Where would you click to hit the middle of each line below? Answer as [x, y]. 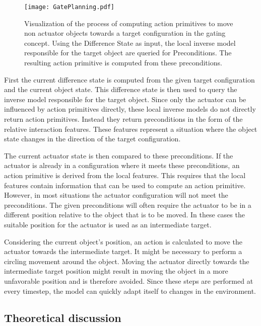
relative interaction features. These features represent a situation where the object [131, 129]
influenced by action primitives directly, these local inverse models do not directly [130, 109]
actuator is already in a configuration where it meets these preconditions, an [122, 165]
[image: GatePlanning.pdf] [69, 7]
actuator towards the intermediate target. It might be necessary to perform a [123, 251]
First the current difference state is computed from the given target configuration [129, 79]
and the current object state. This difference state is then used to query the [121, 89]
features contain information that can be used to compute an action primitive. [125, 185]
